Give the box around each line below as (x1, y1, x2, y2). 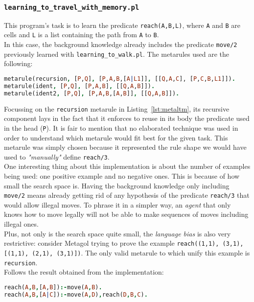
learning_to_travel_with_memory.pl (4, 3, 139, 11)
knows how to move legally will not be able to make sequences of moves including (4, 209, 249, 219)
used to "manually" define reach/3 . (4, 151, 110, 162)
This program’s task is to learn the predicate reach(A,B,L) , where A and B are (4, 20, 241, 30)
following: (4, 58, 33, 69)
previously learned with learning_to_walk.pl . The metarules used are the (4, 48, 229, 59)
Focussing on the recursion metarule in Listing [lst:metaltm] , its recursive (4, 103, 230, 114)
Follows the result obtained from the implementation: (4, 267, 164, 277)
